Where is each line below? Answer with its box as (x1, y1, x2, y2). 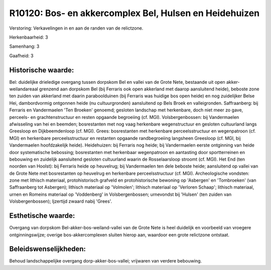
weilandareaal (9, 86, 39, 92)
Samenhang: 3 (9, 43, 40, 50)
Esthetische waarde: (9, 211, 75, 220)
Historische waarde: (9, 66, 74, 74)
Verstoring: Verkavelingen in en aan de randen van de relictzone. (9, 25, 144, 31)
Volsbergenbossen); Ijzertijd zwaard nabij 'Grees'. (9, 198, 112, 204)
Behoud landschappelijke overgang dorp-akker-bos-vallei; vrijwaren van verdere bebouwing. (9, 258, 202, 264)
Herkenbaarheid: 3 (9, 34, 48, 40)
